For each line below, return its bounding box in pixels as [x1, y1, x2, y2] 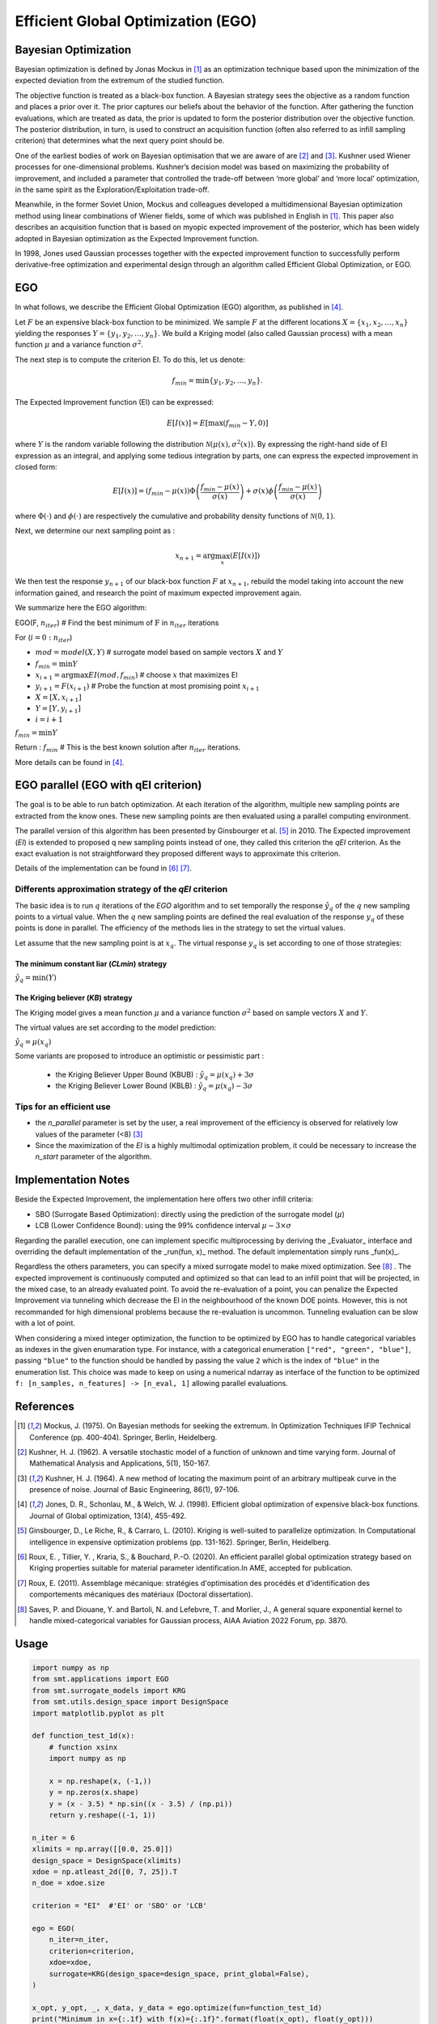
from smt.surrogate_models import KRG [32, 1686, 186, 1695]
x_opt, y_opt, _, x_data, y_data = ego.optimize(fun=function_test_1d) [32, 2003, 323, 2012]
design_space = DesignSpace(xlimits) [32, 1856, 182, 1865]
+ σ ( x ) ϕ [245, 487, 274, 495]
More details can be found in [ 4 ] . [15, 757, 125, 767]
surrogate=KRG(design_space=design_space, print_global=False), [49, 1969, 310, 1979]
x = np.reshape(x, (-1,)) [49, 1776, 152, 1785]
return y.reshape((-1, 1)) [49, 1810, 157, 1820]
